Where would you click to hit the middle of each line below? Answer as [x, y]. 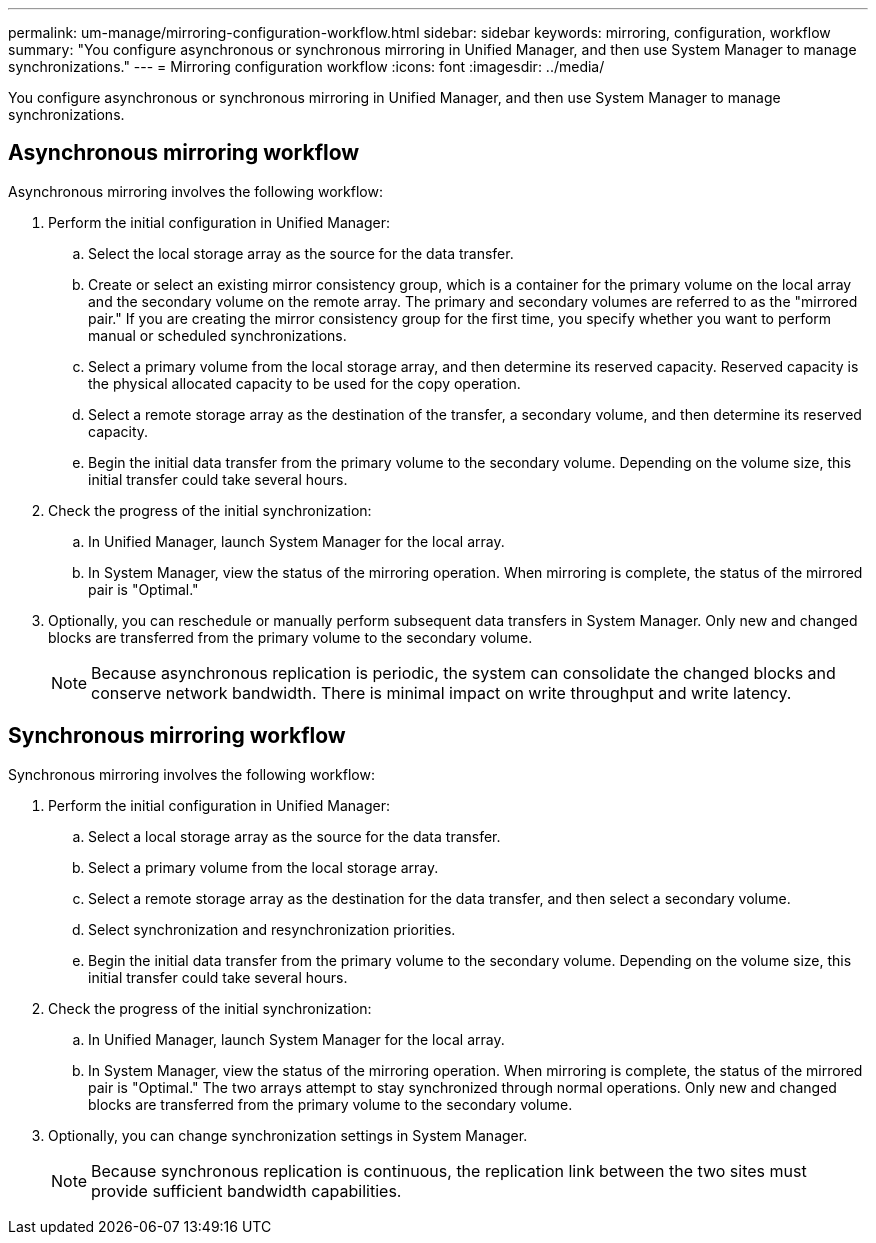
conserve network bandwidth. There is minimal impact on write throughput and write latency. [441, 692]
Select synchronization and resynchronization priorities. [272, 929]
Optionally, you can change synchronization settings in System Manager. [288, 1135]
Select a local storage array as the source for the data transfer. [294, 836]
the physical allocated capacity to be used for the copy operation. [304, 383]
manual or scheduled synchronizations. [217, 335]
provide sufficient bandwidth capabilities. [246, 1190]
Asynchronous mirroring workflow [184, 153]
